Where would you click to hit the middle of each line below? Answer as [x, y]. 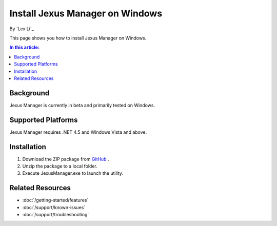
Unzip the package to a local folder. [60, 166]
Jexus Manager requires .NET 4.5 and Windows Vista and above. [78, 132]
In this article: [24, 47]
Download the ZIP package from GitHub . [66, 159]
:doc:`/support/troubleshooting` [56, 215]
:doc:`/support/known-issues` [54, 207]
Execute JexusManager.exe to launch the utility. [73, 173]
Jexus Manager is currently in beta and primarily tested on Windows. [82, 105]
